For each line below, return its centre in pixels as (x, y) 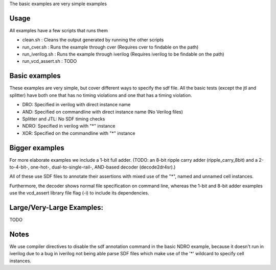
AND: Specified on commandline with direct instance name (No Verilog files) (103, 112)
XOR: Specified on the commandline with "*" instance (79, 133)
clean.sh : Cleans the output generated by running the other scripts (93, 40)
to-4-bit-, (19, 167)
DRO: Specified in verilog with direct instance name (76, 105)
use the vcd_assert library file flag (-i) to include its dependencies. (79, 193)
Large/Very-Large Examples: (56, 207)
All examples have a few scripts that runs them (59, 30)
